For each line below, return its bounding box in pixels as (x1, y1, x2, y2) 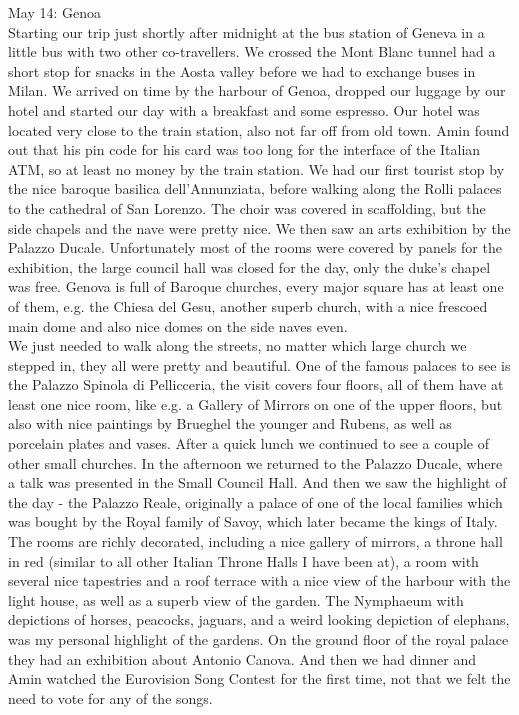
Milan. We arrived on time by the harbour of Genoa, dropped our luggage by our (8, 80, 506, 101)
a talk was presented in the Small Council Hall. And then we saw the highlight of (8, 472, 507, 493)
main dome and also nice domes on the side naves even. (8, 315, 348, 336)
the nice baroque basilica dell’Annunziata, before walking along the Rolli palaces (8, 178, 502, 199)
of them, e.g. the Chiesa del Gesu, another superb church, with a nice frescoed (8, 295, 488, 316)
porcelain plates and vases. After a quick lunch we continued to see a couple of (8, 433, 490, 454)
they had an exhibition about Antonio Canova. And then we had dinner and (8, 648, 476, 669)
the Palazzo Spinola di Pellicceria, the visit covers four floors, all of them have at (8, 374, 504, 395)
